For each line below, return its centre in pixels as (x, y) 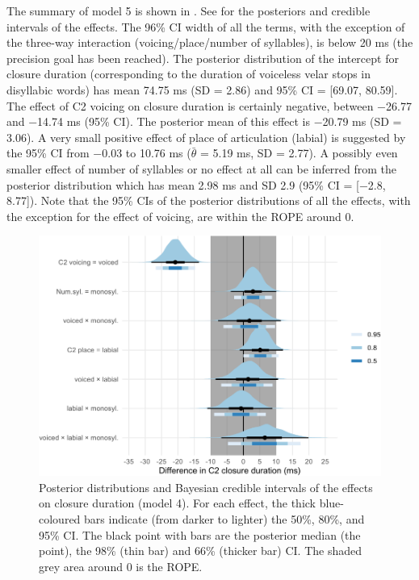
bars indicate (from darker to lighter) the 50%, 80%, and (224, 519)
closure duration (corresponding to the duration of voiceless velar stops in (189, 74)
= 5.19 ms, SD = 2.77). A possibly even (299, 153)
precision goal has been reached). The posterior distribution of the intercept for (203, 58)
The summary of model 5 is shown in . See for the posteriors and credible (189, 10)
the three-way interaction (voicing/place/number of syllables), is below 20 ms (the (210, 42)
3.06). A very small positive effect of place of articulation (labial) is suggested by (206, 137)
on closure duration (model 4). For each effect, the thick (177, 503)
